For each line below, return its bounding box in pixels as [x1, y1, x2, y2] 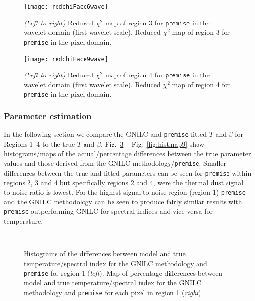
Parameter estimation [4, 110, 92, 122]
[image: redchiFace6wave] [24, 3, 108, 10]
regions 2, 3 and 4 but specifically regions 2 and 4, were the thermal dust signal [4, 177, 244, 187]
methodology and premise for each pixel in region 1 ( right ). [24, 287, 203, 297]
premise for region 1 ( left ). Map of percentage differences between [24, 268, 223, 278]
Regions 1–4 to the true [4, 139, 75, 149]
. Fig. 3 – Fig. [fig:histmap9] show [100, 139, 204, 149]
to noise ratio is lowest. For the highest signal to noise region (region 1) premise [4, 187, 246, 197]
